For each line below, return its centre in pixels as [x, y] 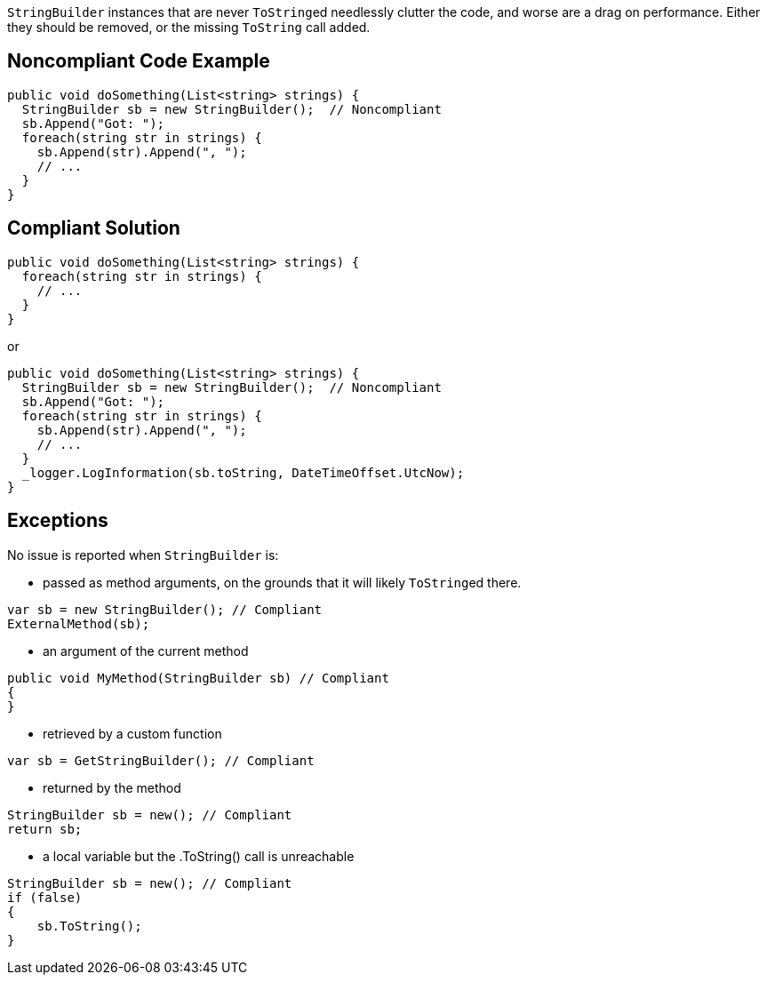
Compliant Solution [94, 228]
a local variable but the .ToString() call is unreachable [199, 856]
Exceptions [58, 521]
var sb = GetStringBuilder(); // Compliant [161, 760]
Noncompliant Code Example [139, 61]
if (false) [45, 897]
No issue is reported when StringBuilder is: [143, 555]
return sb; [45, 829]
